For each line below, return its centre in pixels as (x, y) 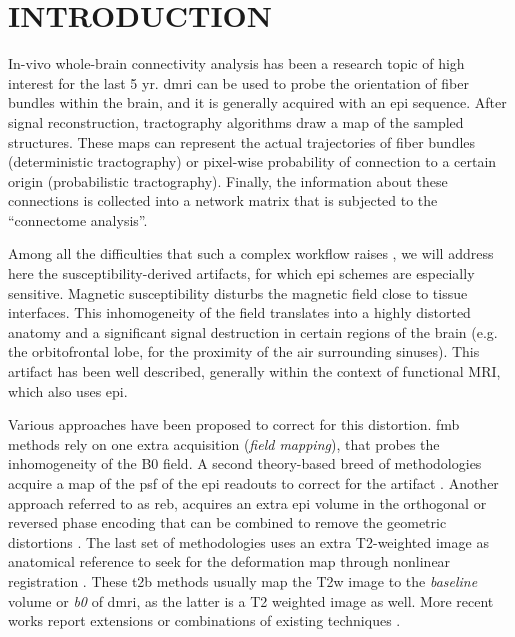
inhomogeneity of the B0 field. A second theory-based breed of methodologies (245, 463)
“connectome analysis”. (78, 219)
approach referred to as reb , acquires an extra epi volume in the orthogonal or (247, 502)
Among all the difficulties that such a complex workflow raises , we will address (251, 253)
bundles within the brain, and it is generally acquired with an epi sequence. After (257, 102)
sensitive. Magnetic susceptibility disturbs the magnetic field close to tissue (238, 292)
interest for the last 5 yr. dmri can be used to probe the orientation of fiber (238, 82)
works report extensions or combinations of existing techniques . (204, 620)
